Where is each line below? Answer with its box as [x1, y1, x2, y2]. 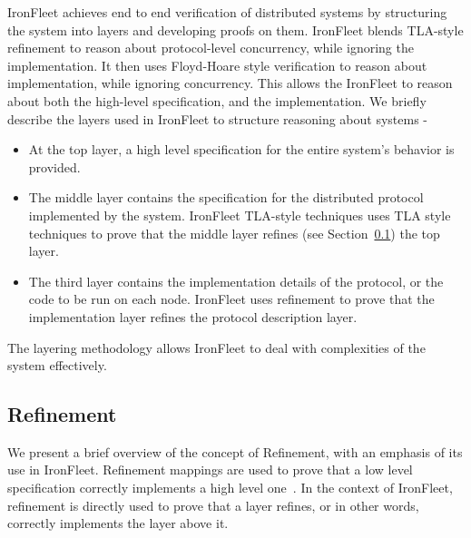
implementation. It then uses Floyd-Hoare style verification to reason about [7, 55, 427, 74]
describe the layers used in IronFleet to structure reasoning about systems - [7, 109, 428, 128]
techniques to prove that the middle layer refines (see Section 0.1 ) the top [28, 223, 440, 242]
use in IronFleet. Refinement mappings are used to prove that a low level [7, 460, 413, 479]
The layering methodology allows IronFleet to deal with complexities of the [7, 337, 426, 357]
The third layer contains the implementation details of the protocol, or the [28, 271, 444, 290]
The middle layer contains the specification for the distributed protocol [28, 188, 424, 207]
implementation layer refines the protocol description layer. [28, 307, 358, 326]
